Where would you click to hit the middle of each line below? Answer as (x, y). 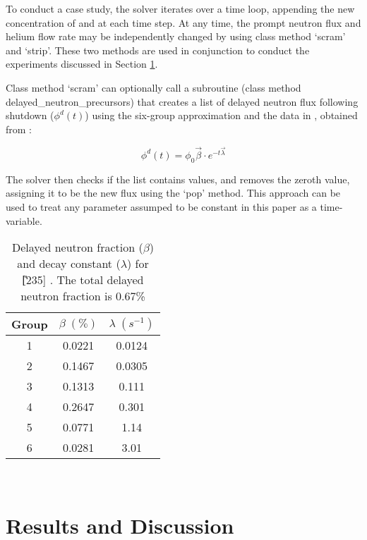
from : (19, 129)
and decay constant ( (69, 264)
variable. (24, 220)
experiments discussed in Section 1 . (82, 64)
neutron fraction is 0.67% (83, 296)
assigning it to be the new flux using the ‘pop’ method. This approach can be (173, 193)
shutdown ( (30, 115)
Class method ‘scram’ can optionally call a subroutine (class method (154, 87)
